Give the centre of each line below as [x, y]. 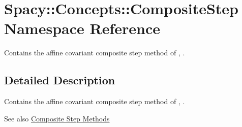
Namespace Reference [82, 28]
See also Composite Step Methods [57, 118]
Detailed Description [60, 80]
